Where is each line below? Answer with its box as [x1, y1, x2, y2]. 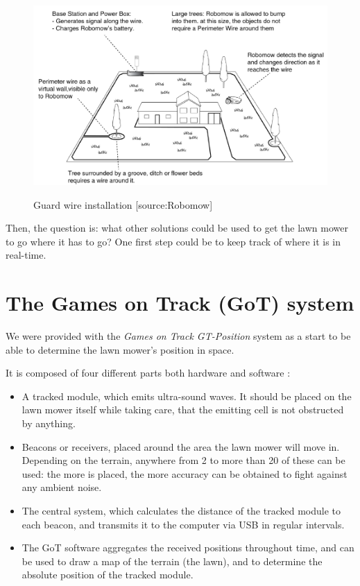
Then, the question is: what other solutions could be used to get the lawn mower [6, 221, 348, 235]
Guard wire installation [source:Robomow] [33, 197, 213, 212]
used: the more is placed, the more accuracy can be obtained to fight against [22, 466, 348, 481]
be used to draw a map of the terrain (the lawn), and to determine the [22, 553, 323, 568]
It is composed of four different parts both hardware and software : [6, 365, 291, 380]
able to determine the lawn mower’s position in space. [6, 342, 234, 356]
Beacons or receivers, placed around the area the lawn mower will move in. [22, 439, 340, 454]
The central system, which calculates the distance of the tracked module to [22, 503, 341, 518]
